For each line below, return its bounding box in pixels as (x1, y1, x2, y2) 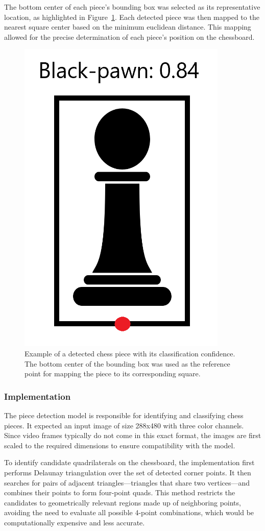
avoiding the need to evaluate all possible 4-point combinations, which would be (4, 507, 254, 518)
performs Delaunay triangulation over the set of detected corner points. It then (4, 467, 251, 477)
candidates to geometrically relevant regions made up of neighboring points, (4, 497, 241, 508)
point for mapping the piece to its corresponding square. (25, 368, 201, 379)
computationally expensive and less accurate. (4, 517, 145, 527)
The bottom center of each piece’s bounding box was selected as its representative (4, 2, 260, 12)
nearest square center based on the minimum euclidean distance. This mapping (4, 21, 251, 32)
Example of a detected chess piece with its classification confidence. (25, 348, 235, 358)
